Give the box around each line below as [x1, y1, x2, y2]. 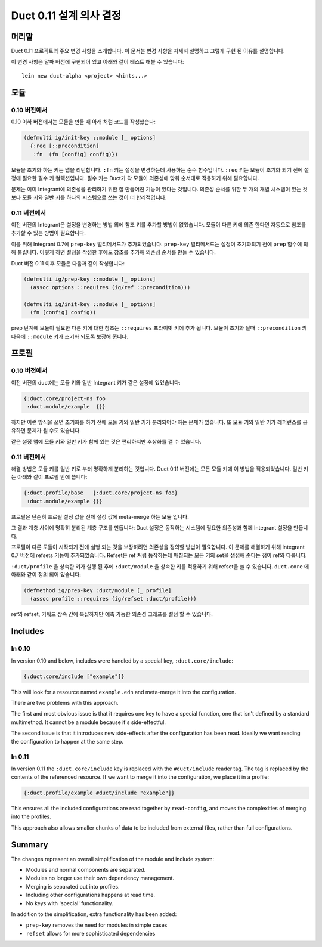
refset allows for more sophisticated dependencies [26, 930, 156, 937]
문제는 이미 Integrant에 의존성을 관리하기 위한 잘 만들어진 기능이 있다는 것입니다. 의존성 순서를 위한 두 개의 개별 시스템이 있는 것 [11, 185, 308, 193]
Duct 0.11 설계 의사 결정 [11, 9, 122, 22]
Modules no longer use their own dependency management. [26, 874, 175, 882]
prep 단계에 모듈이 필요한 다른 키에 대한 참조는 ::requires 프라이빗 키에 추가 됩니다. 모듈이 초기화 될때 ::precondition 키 [11, 324, 307, 332]
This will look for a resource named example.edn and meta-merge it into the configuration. [11, 688, 237, 695]
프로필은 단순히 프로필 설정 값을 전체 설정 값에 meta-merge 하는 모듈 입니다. [11, 513, 189, 520]
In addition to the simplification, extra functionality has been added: [11, 911, 177, 918]
